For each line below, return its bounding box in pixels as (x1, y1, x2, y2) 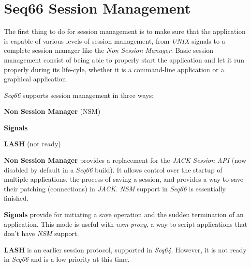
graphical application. (4, 74, 68, 84)
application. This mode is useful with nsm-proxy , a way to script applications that (4, 219, 248, 229)
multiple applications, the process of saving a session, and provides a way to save (4, 174, 244, 184)
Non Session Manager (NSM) (4, 106, 101, 116)
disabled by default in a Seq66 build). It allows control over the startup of (4, 164, 222, 174)
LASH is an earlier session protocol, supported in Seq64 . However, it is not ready (4, 244, 247, 254)
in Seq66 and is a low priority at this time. (4, 254, 130, 264)
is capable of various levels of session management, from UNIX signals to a (4, 35, 225, 46)
